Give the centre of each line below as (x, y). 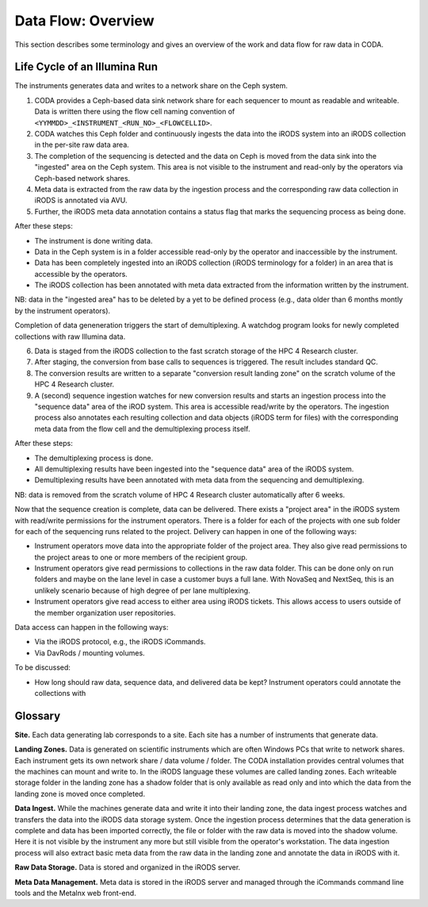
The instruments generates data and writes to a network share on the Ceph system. (151, 86)
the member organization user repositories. (105, 613)
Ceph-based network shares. (82, 178)
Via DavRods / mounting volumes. (90, 653)
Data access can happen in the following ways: (92, 628)
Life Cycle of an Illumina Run (86, 67)
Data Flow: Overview (84, 21)
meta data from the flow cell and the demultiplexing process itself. (142, 429)
